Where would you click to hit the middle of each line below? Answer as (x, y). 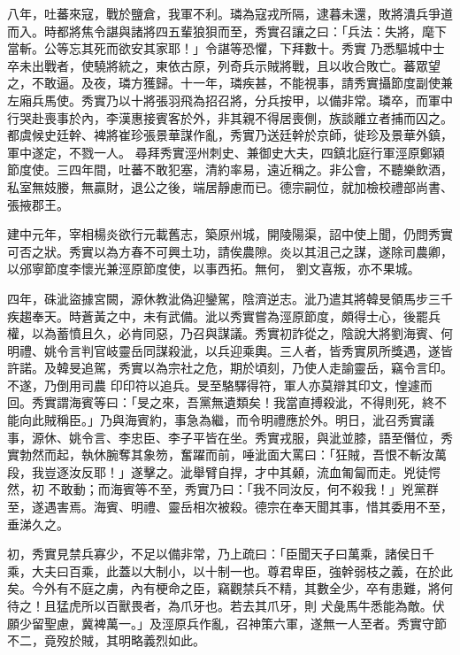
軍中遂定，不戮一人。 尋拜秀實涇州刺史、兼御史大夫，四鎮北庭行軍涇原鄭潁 (226, 152)
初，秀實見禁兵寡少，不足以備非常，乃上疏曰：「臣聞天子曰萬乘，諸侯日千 (221, 554)
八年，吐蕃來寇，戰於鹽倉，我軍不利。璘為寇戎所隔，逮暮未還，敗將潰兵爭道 (230, 13)
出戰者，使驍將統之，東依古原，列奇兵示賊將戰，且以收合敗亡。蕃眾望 (236, 65)
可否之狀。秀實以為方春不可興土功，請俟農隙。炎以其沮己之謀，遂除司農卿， (230, 251)
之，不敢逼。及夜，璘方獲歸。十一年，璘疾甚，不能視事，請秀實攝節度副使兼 (230, 83)
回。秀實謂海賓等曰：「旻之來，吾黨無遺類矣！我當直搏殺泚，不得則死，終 (221, 402)
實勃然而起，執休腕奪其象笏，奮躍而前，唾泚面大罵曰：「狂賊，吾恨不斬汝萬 (227, 455)
